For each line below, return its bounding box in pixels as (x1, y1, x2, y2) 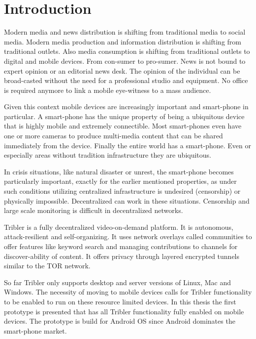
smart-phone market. (4, 325, 67, 336)
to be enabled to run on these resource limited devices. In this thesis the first (4, 296, 236, 306)
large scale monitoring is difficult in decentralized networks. (4, 205, 183, 215)
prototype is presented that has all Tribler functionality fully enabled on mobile (4, 306, 244, 316)
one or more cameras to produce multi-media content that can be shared (4, 130, 223, 141)
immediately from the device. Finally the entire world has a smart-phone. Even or (4, 140, 252, 150)
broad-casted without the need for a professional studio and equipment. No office (4, 75, 248, 85)
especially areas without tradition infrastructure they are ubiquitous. (4, 150, 211, 160)
